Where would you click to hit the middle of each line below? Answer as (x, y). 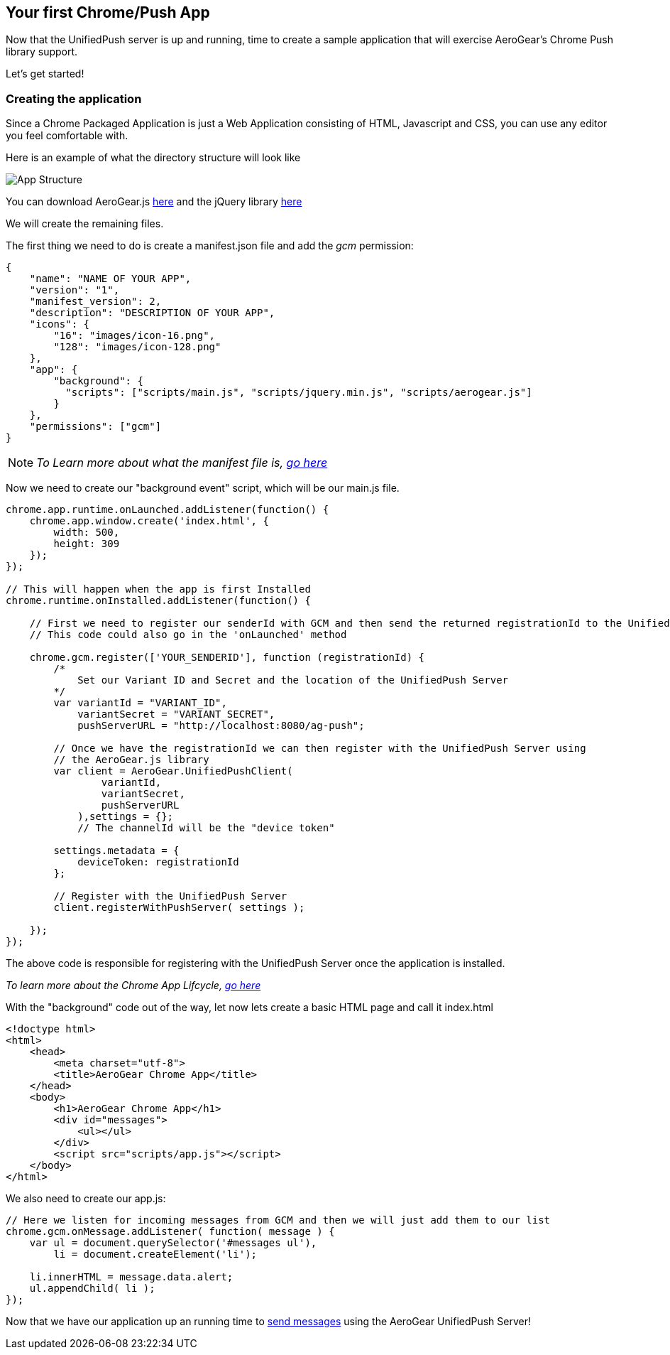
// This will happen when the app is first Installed (158, 589)
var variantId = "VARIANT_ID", (140, 703)
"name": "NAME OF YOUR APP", (110, 279)
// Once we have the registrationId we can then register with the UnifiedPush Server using (320, 749)
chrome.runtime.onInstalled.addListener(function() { (158, 601)
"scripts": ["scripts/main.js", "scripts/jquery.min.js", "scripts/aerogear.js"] (299, 393)
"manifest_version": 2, (95, 302)
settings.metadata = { (116, 851)
